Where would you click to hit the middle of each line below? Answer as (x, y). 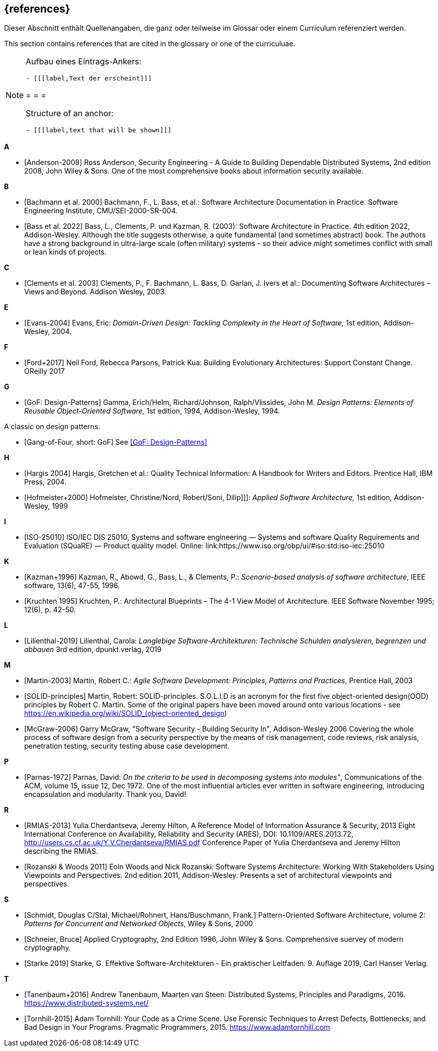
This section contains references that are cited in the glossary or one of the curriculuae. (150, 44)
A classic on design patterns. (52, 427)
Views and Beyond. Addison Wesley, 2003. (95, 292)
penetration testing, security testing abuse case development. (127, 746)
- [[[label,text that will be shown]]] (99, 130)
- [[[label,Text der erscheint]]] (89, 78)
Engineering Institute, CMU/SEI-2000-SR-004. (101, 211)
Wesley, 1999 (46, 506)
